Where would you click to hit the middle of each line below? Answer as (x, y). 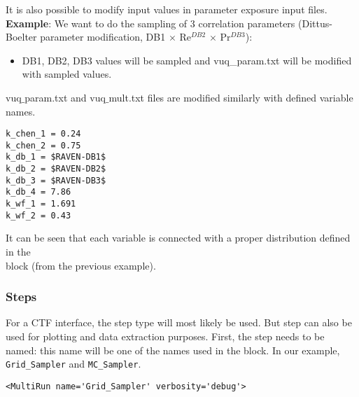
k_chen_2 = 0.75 (43, 145)
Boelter (21, 37)
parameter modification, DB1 (103, 37)
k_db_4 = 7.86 (38, 192)
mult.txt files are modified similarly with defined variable (231, 97)
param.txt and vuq (65, 97)
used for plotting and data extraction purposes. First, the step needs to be (165, 336)
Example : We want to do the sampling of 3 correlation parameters (150, 23)
